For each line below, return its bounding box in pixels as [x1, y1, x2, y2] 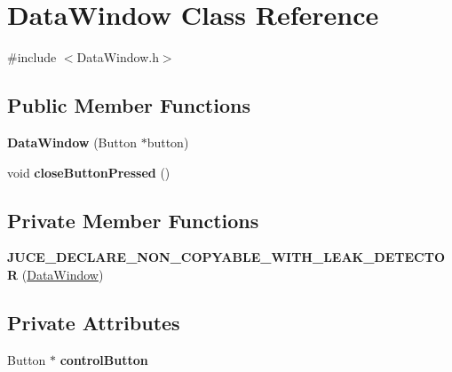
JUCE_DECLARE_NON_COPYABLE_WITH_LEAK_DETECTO [7, 248, 445, 266]
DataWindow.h [76, 48, 159, 67]
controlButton [59, 350, 148, 368]
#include [7, 48, 57, 67]
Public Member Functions [7, 91, 250, 119]
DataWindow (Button [7, 132, 137, 151]
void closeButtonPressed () [7, 162, 170, 181]
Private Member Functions [7, 206, 259, 233]
